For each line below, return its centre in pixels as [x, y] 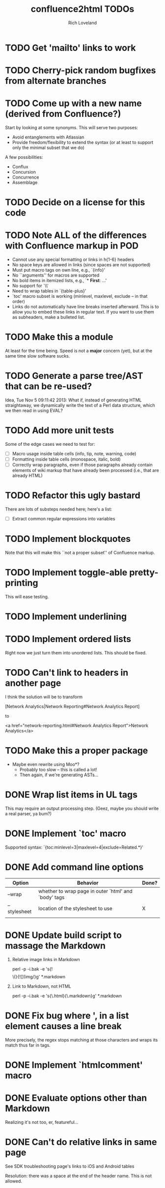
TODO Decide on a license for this [75, 202]
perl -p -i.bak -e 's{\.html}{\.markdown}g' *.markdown [67, 996]
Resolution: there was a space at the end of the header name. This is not [79, 1176]
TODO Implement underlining [66, 617]
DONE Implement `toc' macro [66, 834]
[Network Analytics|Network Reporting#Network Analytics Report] [72, 707]
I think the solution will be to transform [44, 697]
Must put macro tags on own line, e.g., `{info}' [59, 270]
